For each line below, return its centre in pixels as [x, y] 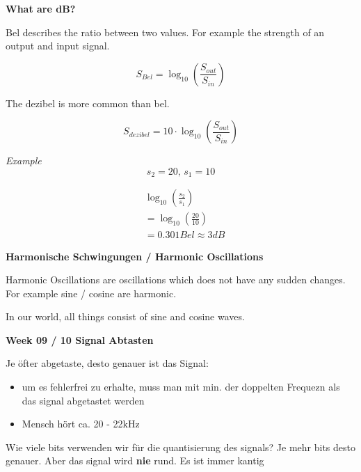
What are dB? [41, 8]
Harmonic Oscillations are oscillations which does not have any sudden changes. [176, 280]
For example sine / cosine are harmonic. [91, 293]
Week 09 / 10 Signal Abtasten [80, 339]
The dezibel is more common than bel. [88, 103]
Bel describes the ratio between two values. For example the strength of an [165, 32]
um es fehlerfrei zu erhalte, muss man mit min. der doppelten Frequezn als [181, 387]
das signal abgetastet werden [83, 400]
